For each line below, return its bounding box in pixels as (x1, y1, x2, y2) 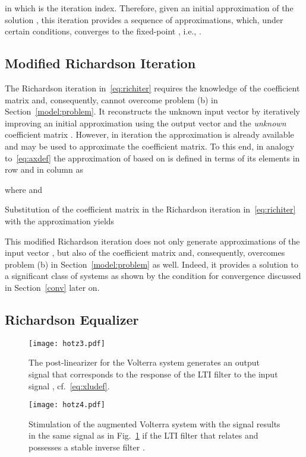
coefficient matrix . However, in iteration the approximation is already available (5, 128, 294, 141)
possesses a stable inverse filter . (29, 440, 145, 453)
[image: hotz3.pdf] (29, 339, 105, 348)
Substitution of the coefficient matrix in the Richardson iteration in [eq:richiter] (5, 203, 296, 215)
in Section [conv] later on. (5, 281, 100, 293)
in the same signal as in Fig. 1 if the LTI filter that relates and (29, 429, 258, 442)
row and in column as (5, 163, 83, 176)
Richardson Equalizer (5, 310, 139, 328)
